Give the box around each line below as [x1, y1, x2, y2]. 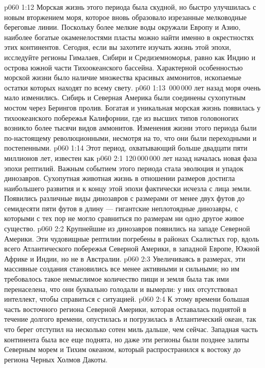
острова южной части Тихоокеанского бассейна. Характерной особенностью [4, 62, 243, 72]
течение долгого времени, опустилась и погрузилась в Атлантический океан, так [4, 314, 256, 324]
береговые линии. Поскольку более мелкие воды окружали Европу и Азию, [4, 22, 241, 32]
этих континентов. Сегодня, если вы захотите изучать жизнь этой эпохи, [4, 42, 231, 52]
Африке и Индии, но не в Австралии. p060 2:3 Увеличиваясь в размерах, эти [4, 253, 245, 264]
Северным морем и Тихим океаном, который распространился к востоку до [4, 344, 241, 355]
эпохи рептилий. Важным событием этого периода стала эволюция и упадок [4, 162, 244, 173]
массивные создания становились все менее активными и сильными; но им [4, 263, 240, 274]
